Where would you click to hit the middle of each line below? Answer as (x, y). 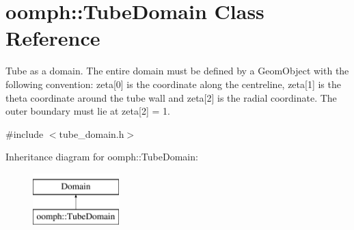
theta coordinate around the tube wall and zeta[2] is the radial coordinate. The (171, 97)
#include (25, 133)
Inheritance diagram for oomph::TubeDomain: (102, 157)
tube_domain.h (92, 133)
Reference (53, 38)
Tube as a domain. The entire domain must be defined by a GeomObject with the (177, 71)
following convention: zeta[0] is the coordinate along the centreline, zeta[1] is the (173, 84)
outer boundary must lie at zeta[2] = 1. (88, 111)
